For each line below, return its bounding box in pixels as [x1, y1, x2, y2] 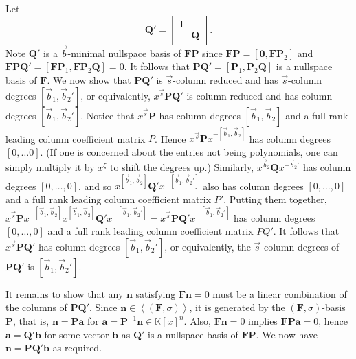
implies [248, 314, 278, 328]
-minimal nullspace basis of [67, 45, 181, 60]
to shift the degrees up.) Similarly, [110, 159, 254, 174]
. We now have [256, 327, 318, 341]
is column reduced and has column [186, 88, 333, 102]
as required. [52, 340, 102, 355]
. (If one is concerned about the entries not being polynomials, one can [40, 144, 338, 159]
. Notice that [80, 108, 135, 122]
